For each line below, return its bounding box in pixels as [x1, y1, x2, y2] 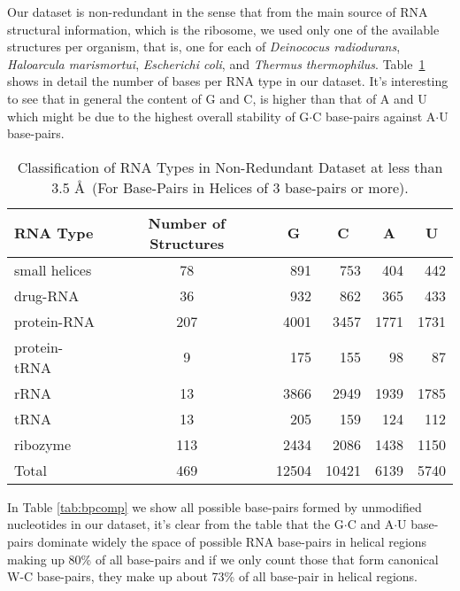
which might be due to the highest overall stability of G [7, 106, 310, 125]
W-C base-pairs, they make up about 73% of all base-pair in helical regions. [7, 567, 418, 586]
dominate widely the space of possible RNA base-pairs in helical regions [37, 532, 427, 550]
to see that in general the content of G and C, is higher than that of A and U [7, 89, 427, 107]
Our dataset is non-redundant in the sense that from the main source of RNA [7, 3, 428, 20]
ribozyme [14, 433, 72, 455]
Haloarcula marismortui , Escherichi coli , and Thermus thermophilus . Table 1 [7, 54, 425, 73]
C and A [347, 515, 395, 533]
